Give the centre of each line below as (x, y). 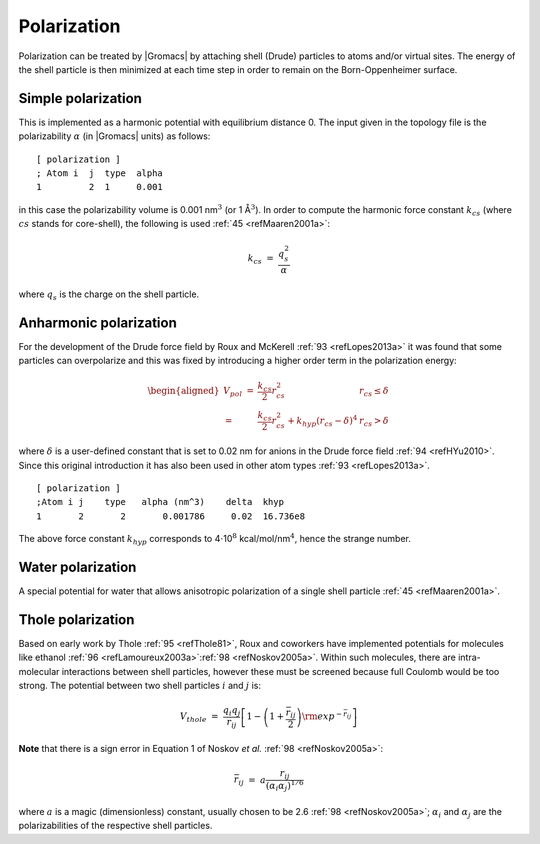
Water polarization (77, 567)
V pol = (239, 392)
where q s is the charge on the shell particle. (109, 295)
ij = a (252, 781)
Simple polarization (80, 98)
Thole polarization (76, 619)
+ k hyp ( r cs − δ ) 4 (322, 421)
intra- (469, 657)
